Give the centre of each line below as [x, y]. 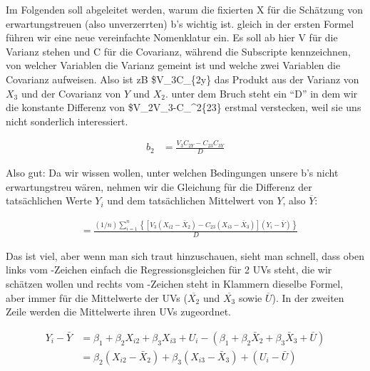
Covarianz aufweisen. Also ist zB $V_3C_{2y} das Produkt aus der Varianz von [183, 79]
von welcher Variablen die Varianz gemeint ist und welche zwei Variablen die [173, 65]
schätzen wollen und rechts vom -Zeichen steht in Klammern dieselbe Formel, [175, 284]
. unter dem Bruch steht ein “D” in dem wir [262, 93]
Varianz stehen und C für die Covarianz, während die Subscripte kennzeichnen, [178, 51]
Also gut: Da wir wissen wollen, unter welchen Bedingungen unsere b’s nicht [172, 172]
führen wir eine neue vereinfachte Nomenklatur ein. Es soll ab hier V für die [172, 37]
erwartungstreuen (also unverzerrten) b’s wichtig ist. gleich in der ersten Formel [180, 23]
